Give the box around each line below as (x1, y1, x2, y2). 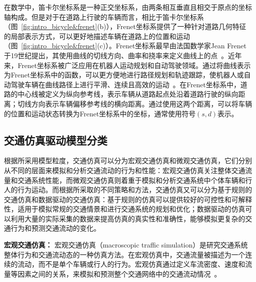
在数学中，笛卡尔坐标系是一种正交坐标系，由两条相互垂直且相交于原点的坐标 (4, 2, 252, 12)
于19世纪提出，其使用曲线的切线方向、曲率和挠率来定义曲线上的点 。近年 (4, 50, 242, 60)
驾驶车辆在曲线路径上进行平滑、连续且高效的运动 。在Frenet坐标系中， (10, 79, 241, 89)
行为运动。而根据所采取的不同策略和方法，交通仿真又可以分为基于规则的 (17, 184, 252, 195)
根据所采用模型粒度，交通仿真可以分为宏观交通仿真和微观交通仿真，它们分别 (4, 155, 252, 166)
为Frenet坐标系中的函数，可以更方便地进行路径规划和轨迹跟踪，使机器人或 (4, 70, 244, 80)
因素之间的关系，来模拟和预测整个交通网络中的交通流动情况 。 (17, 268, 221, 279)
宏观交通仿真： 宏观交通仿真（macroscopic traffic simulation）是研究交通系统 (4, 240, 248, 250)
